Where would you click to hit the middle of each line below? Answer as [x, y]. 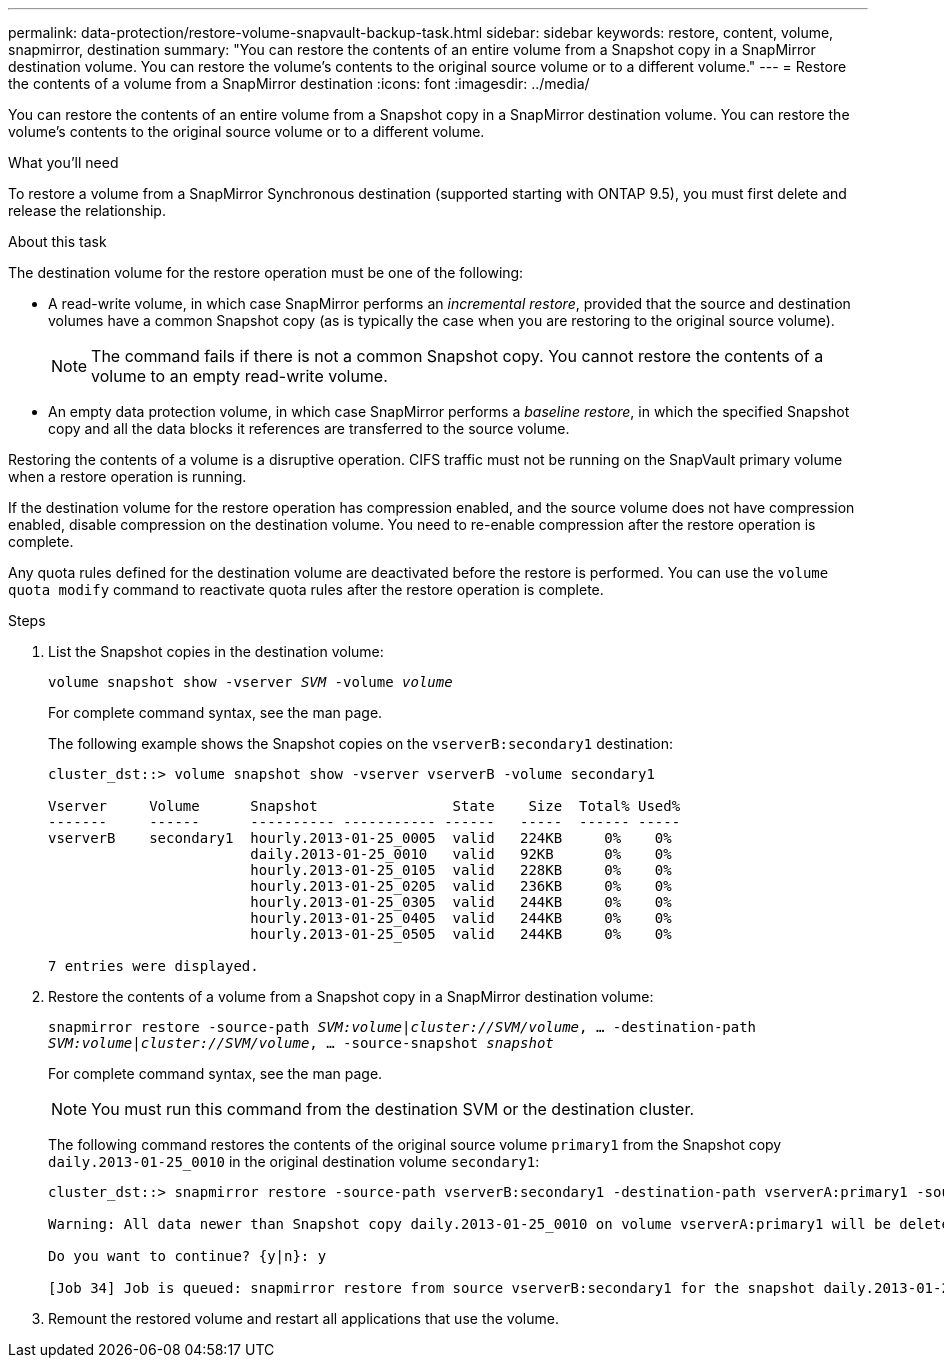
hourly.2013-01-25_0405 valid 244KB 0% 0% [461, 918]
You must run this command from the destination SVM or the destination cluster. [393, 1109]
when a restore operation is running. [127, 476]
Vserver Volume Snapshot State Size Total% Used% [364, 806]
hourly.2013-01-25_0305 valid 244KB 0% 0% [461, 902]
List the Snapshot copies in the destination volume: [216, 651]
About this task [57, 241]
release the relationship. [87, 210]
